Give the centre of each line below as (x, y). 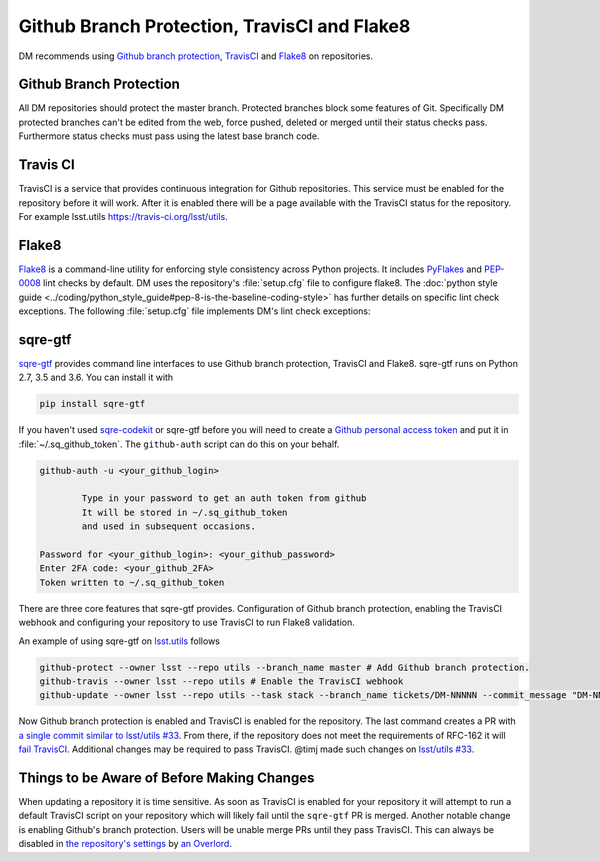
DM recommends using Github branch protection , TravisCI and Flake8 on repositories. (196, 56)
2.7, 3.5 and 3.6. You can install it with (96, 377)
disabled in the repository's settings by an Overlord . (125, 844)
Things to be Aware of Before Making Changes (166, 777)
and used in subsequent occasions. (169, 526)
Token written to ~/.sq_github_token (132, 582)
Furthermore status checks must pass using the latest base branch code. (169, 136)
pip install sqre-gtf (92, 404)
